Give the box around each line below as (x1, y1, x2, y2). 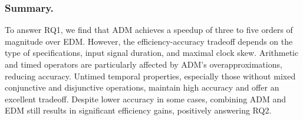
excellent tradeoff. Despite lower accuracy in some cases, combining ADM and (5, 92, 286, 105)
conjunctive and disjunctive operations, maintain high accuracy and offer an (5, 81, 279, 94)
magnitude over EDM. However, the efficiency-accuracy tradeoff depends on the (5, 35, 293, 47)
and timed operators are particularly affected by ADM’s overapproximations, (5, 58, 282, 70)
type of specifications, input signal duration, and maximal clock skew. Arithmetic (5, 46, 299, 59)
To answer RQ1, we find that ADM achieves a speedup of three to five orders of (5, 24, 293, 36)
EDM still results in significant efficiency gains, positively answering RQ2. (5, 104, 272, 116)
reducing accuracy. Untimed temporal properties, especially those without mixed (5, 69, 296, 82)
